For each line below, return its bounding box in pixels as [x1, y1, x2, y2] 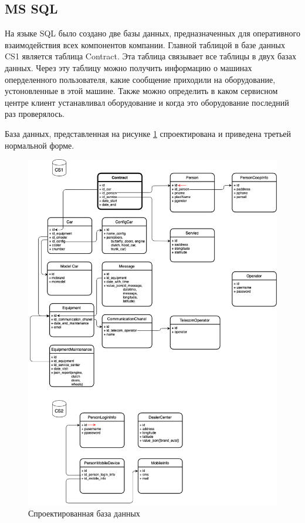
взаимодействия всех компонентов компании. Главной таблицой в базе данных [5, 38, 285, 51]
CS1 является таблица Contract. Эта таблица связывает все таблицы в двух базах [5, 50, 296, 62]
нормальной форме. [5, 139, 74, 151]
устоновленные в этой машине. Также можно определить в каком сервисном [5, 85, 278, 97]
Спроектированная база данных [28, 507, 140, 519]
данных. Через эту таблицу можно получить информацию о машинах [5, 61, 252, 73]
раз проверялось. [5, 108, 65, 120]
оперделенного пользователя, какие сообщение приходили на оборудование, [5, 73, 276, 85]
